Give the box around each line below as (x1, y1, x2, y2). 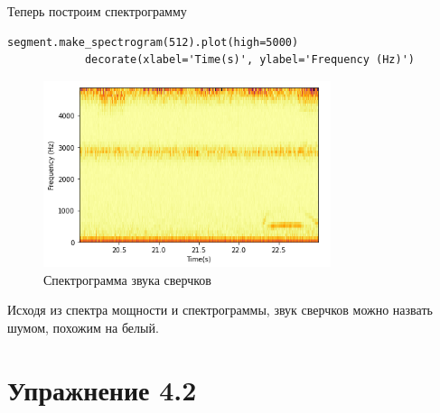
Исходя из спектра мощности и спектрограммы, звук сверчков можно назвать (7, 300, 433, 319)
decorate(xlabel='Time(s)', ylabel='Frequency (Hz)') (84, 53, 416, 67)
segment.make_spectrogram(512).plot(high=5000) (7, 35, 299, 49)
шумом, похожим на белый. (7, 317, 159, 336)
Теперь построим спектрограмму (7, 2, 187, 20)
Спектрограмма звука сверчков (43, 270, 211, 289)
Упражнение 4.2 (7, 371, 197, 408)
